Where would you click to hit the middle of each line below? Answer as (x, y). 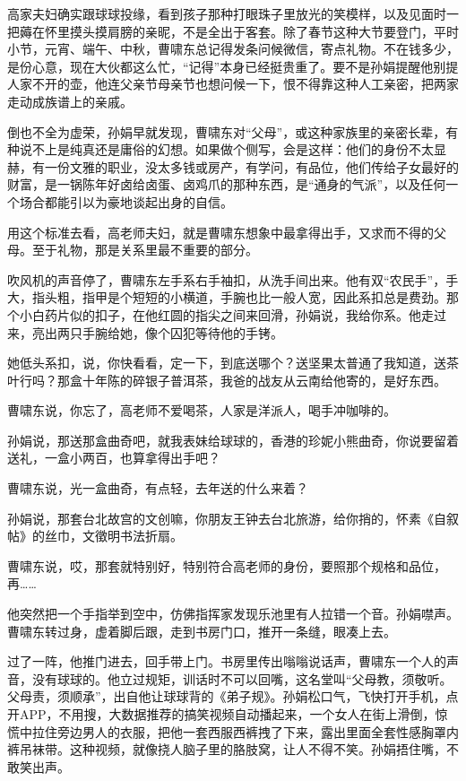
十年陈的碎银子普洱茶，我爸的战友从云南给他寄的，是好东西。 (264, 380)
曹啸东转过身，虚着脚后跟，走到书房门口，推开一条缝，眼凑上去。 (202, 631)
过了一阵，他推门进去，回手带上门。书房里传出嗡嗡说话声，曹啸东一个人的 (227, 661)
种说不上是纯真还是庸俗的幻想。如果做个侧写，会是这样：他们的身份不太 (220, 149)
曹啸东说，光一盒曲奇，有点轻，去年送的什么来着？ (158, 488)
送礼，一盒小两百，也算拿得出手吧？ (114, 458)
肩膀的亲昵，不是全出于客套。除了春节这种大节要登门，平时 (283, 31)
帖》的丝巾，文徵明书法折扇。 (95, 536)
